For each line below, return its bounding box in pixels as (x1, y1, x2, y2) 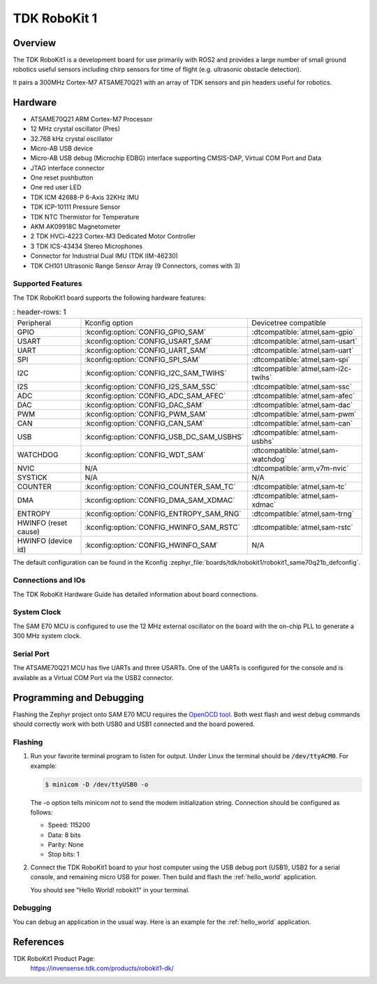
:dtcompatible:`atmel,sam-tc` (251, 482, 347, 491)
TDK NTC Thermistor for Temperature (30, 212, 140, 221)
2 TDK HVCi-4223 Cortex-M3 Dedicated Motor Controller (30, 232, 196, 240)
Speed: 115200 (47, 821, 91, 830)
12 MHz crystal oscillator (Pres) (30, 124, 121, 133)
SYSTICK (17, 472, 48, 482)
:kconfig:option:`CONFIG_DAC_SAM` (84, 400, 205, 410)
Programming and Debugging (13, 692, 145, 704)
